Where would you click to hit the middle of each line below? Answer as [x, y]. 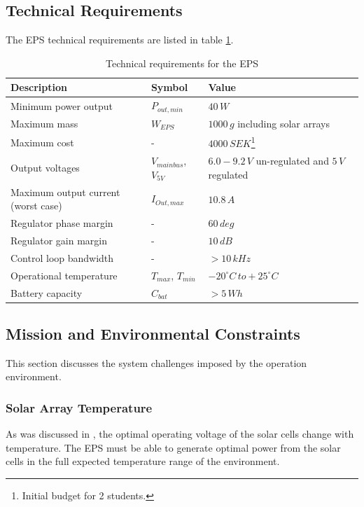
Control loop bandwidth [62, 257]
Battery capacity [47, 292]
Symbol [169, 87]
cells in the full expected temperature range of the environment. [143, 461]
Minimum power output [62, 105]
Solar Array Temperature [79, 407]
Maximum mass [44, 123]
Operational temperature [64, 275]
